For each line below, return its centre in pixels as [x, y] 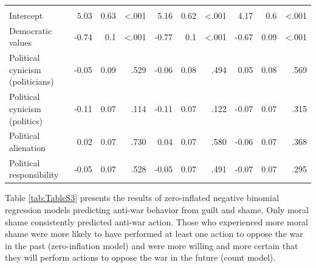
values [21, 42]
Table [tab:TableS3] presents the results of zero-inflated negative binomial [142, 198]
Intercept [26, 15]
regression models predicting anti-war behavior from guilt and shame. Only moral [157, 210]
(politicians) [32, 81]
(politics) [26, 120]
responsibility [34, 175]
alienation [27, 147]
